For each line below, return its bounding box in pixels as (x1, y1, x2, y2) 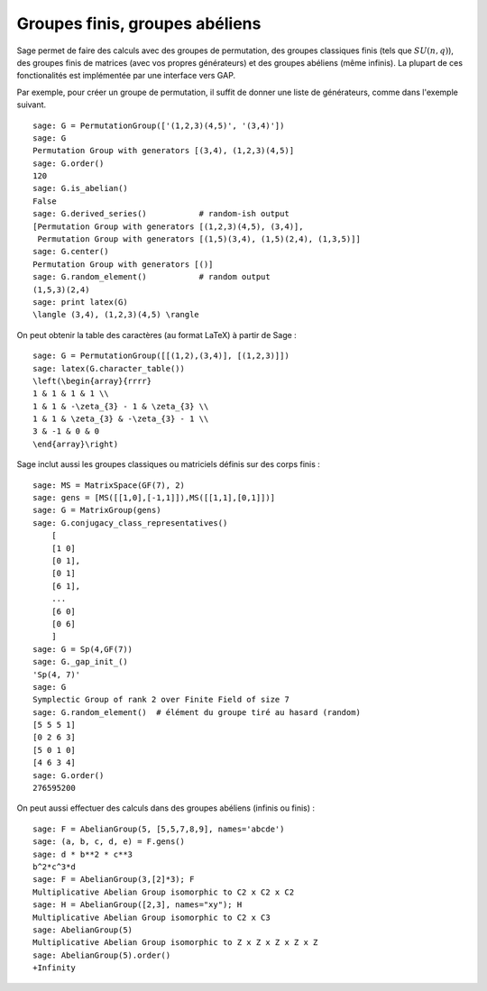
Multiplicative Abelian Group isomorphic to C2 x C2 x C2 (32, 886, 295, 897)
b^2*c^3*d (32, 861, 76, 872)
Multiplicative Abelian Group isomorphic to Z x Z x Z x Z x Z (32, 938, 318, 948)
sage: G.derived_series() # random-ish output (32, 208, 290, 219)
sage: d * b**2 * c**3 (32, 849, 133, 859)
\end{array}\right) (32, 438, 119, 449)
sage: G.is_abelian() (32, 183, 128, 194)
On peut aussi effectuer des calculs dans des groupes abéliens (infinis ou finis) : (16, 803, 316, 813)
